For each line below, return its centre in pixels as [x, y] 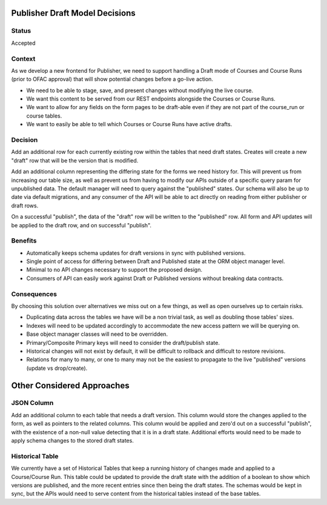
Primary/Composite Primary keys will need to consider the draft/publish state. [123, 343]
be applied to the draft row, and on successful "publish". [81, 225]
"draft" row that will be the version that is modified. [75, 160]
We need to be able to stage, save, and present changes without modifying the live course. [140, 90]
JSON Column [32, 403]
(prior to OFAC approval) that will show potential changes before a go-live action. [112, 79]
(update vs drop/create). [57, 368]
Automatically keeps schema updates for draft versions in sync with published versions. [136, 253]
